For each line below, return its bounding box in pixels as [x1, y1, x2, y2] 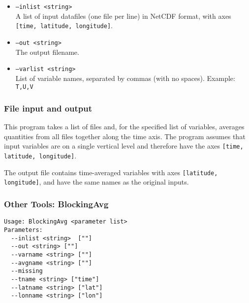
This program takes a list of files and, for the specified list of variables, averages [4, 121, 245, 132]
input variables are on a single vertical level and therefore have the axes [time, [4, 141, 244, 151]
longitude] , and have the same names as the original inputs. [4, 177, 189, 187]
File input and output [4, 102, 93, 114]
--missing [11, 267, 43, 275]
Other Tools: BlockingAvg [4, 198, 109, 210]
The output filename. [15, 46, 79, 57]
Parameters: [4, 226, 43, 233]
